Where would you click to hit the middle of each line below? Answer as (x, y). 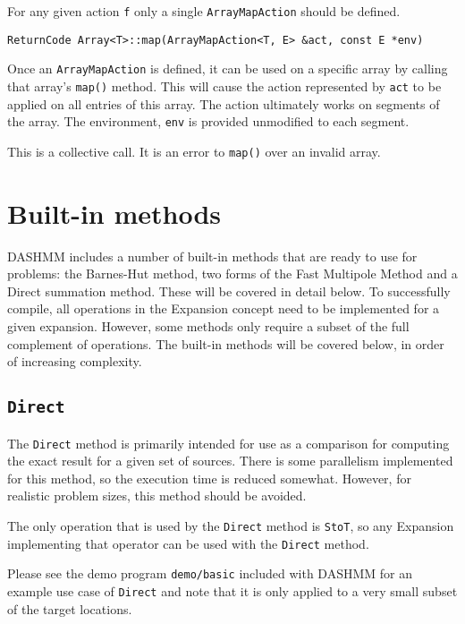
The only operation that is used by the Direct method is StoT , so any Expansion (231, 526)
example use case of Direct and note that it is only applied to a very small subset (232, 591)
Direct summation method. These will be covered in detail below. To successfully (229, 291)
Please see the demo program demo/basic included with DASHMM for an (210, 573)
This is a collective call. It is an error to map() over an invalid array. (194, 151)
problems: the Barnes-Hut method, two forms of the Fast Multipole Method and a (232, 274)
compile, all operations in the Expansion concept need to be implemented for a (224, 308)
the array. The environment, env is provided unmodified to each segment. (208, 121)
